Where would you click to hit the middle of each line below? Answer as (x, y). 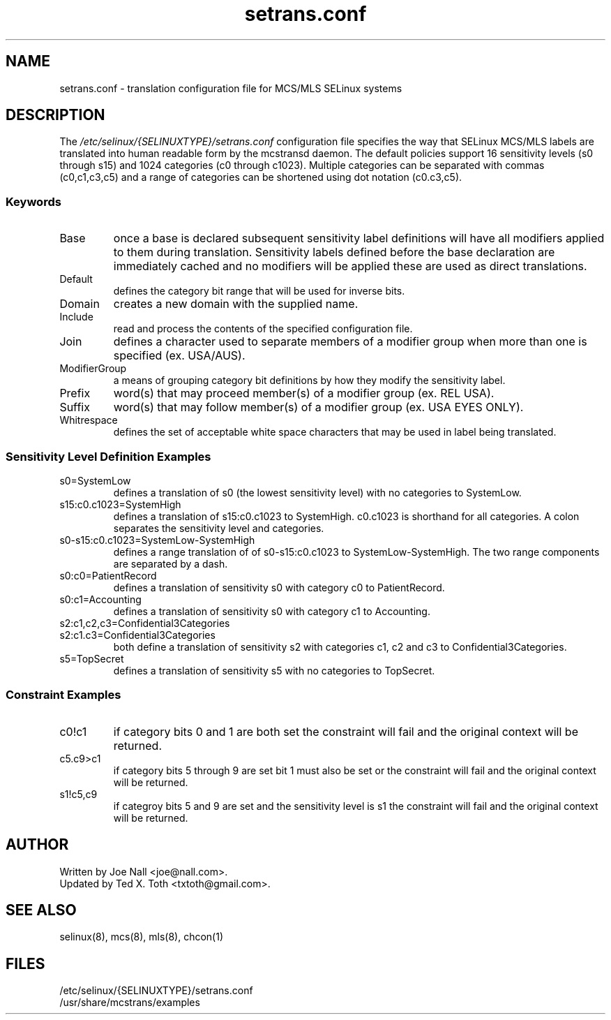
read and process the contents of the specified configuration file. (263, 329)
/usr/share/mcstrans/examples (130, 1003)
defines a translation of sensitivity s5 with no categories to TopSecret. (274, 670)
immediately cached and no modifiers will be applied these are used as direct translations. (350, 266)
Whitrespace (89, 420)
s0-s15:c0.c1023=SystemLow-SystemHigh (157, 540)
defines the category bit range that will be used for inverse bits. (259, 291)
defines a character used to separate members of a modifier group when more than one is (350, 342)
